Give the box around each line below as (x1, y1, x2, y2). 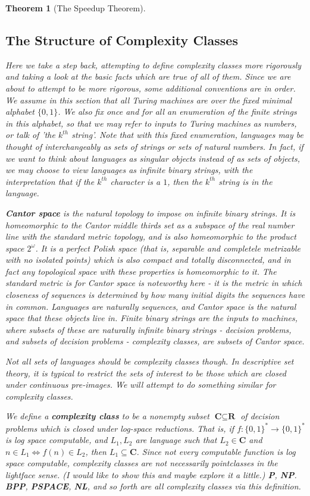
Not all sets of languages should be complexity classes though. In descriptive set (5, 355, 294, 368)
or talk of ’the (5, 128, 55, 141)
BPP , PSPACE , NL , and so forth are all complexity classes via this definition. (5, 480, 301, 492)
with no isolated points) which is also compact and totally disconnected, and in (5, 253, 291, 266)
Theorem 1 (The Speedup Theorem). (5, 2, 146, 14)
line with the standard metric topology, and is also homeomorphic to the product (5, 230, 296, 243)
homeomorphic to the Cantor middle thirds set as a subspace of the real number (5, 218, 295, 231)
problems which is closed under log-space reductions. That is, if (5, 422, 234, 434)
